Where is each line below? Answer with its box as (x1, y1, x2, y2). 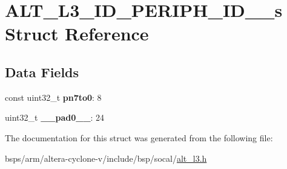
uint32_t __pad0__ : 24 (5, 111, 105, 124)
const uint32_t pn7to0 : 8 (5, 91, 102, 103)
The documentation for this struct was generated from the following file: (5, 131, 273, 144)
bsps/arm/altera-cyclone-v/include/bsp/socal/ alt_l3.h (5, 151, 207, 164)
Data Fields (5, 62, 79, 81)
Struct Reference (5, 21, 149, 46)
